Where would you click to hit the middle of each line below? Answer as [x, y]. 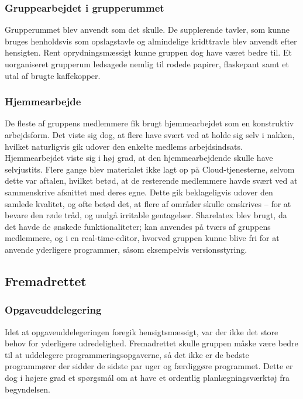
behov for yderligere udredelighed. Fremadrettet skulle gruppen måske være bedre [151, 343]
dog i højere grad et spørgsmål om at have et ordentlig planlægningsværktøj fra [147, 377]
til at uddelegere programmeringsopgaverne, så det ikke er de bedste [127, 354]
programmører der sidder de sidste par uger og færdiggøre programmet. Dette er [149, 366]
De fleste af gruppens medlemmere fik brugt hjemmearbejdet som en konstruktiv [149, 123]
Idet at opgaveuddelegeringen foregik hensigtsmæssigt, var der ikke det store [142, 331]
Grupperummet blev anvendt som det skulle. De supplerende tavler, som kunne [147, 30]
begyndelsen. [27, 389]
